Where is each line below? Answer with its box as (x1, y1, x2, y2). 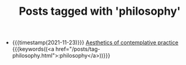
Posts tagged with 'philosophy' (18, 4, 181, 18)
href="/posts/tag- (55, 45, 100, 53)
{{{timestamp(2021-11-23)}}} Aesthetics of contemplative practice (12, 39, 179, 47)
